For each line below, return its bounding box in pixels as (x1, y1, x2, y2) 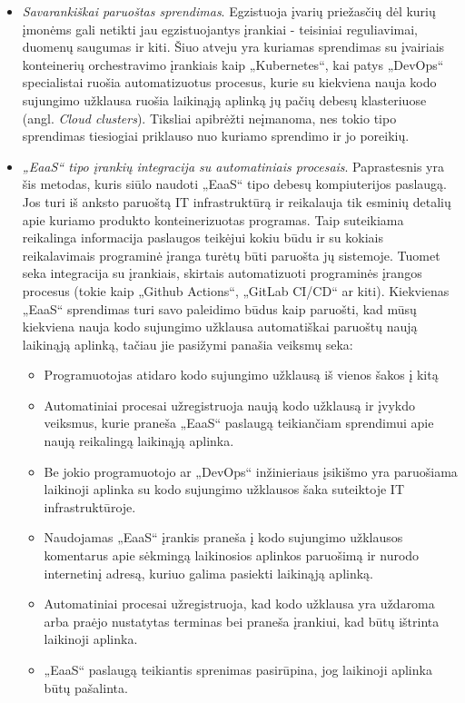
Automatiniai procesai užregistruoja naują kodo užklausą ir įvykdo (44, 395, 415, 414)
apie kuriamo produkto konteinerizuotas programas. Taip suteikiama (22, 210, 404, 229)
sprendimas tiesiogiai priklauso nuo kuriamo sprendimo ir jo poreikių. (22, 126, 410, 145)
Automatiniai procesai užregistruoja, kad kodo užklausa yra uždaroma (44, 594, 435, 613)
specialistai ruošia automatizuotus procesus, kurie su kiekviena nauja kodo (22, 73, 437, 92)
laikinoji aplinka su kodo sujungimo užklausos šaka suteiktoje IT (44, 480, 404, 499)
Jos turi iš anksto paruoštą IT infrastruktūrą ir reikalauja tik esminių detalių (22, 192, 451, 211)
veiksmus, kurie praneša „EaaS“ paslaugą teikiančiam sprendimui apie (44, 413, 434, 432)
